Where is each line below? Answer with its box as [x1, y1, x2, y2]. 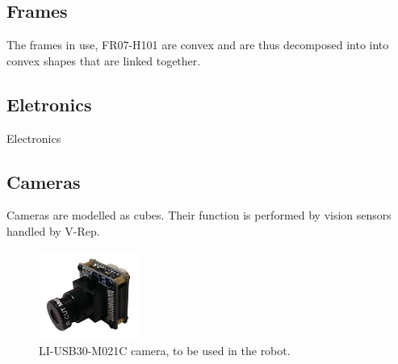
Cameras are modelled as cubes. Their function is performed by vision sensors [6, 207, 392, 224]
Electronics [6, 129, 61, 146]
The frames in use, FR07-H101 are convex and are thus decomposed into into [6, 36, 389, 53]
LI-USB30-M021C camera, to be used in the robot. [39, 342, 291, 359]
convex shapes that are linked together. [6, 52, 201, 69]
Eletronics [6, 91, 92, 116]
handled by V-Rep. [6, 222, 100, 239]
